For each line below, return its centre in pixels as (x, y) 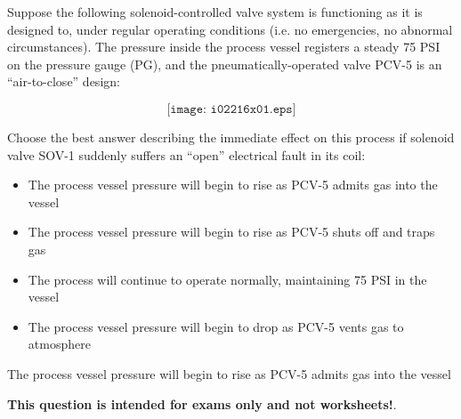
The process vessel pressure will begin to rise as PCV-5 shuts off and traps (231, 232)
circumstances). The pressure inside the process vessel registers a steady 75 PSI (224, 47)
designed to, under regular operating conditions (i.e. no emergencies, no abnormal (230, 29)
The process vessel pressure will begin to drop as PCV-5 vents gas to (216, 326)
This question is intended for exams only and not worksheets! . (202, 403)
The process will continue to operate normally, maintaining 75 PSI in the (227, 279)
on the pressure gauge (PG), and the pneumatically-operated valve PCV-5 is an (225, 64)
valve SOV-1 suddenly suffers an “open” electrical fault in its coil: (186, 154)
